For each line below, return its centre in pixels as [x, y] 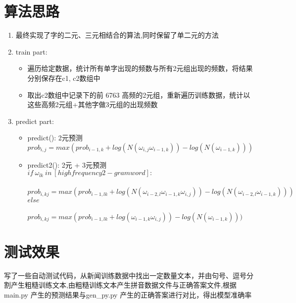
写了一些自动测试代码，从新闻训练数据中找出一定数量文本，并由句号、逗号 [125, 275]
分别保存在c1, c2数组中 [64, 78]
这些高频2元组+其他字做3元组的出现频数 [93, 104]
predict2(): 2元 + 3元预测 [67, 164]
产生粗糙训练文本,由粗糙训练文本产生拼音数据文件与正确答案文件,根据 [123, 285]
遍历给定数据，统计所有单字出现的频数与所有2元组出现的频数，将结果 [140, 68]
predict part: [35, 121]
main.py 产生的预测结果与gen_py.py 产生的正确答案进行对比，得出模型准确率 [128, 294]
